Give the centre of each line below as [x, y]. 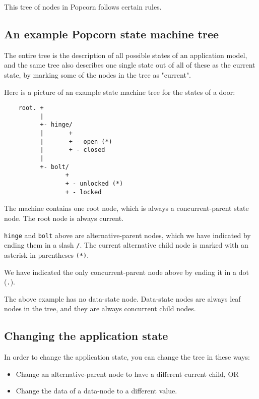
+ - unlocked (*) [94, 184]
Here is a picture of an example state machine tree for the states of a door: [120, 92]
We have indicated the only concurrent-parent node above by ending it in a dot [126, 272]
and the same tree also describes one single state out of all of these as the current [130, 65]
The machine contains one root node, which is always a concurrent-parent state [126, 208]
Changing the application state [86, 336]
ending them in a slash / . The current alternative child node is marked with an [126, 245]
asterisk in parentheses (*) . [47, 254]
